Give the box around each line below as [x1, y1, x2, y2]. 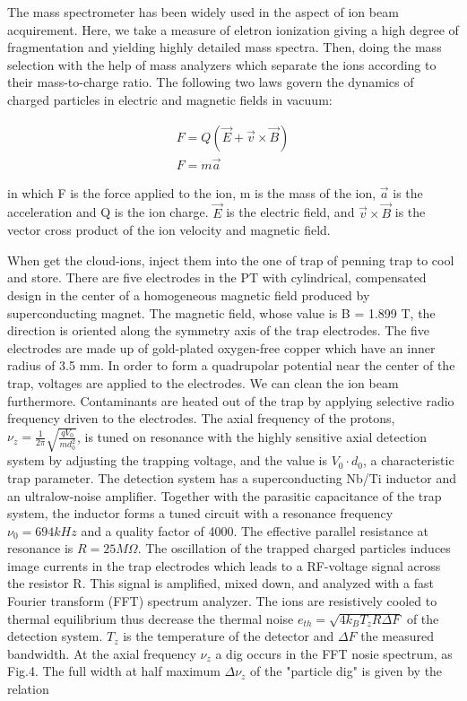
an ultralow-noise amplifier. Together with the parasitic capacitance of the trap [7, 486, 442, 505]
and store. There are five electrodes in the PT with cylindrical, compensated [7, 268, 427, 287]
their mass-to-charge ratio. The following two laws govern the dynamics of [7, 73, 414, 91]
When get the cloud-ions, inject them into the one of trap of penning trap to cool [7, 250, 454, 269]
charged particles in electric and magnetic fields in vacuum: [7, 90, 333, 108]
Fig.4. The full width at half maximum [7, 662, 221, 680]
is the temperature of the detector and [123, 627, 334, 645]
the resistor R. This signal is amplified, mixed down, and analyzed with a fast [7, 574, 434, 593]
